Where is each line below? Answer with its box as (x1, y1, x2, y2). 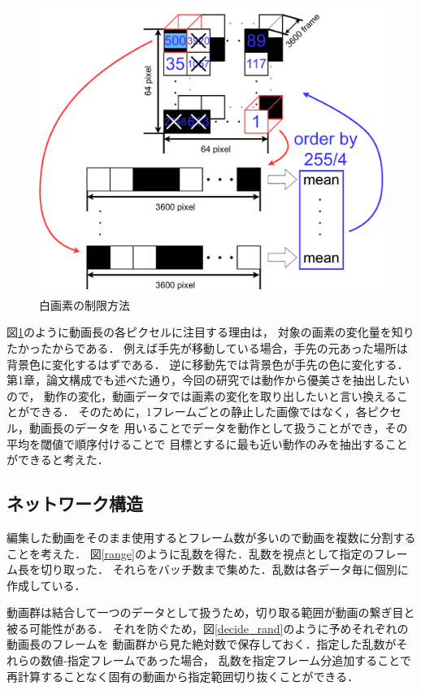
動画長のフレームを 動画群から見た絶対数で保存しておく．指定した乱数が (7, 636, 397, 653)
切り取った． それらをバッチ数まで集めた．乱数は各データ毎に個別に (40, 561, 409, 578)
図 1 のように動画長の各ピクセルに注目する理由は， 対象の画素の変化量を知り (7, 323, 414, 341)
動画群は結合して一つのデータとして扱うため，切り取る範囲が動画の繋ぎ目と (7, 604, 415, 621)
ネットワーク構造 (7, 491, 143, 516)
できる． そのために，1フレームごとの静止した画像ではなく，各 (28, 403, 367, 420)
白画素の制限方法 (39, 296, 130, 313)
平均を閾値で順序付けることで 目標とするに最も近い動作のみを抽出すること (7, 435, 408, 452)
